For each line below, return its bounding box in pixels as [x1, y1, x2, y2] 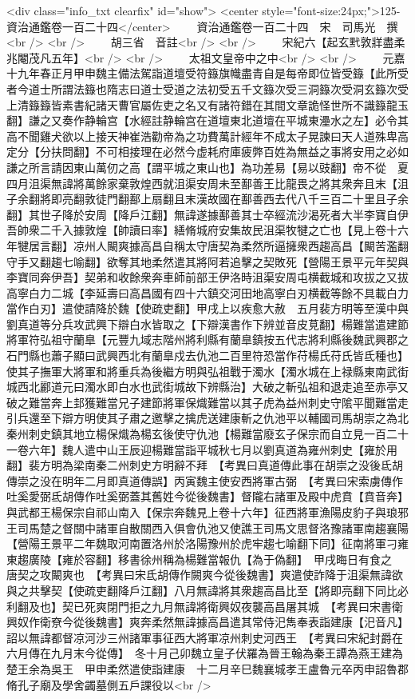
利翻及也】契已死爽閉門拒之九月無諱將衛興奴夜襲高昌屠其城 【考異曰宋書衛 [6, 597, 403, 614]
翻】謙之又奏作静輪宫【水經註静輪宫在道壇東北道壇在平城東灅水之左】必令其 [6, 112, 409, 129]
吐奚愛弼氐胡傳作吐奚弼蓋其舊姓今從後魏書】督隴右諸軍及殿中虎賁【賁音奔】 [6, 488, 409, 505]
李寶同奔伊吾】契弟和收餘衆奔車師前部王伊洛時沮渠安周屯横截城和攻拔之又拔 [6, 269, 409, 286]
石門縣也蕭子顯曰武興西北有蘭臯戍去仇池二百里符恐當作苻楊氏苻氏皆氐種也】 [6, 347, 409, 364]
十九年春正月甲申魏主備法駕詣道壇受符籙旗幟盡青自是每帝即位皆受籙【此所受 [6, 65, 409, 82]
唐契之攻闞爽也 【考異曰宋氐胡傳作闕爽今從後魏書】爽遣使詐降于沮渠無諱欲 [6, 566, 403, 583]
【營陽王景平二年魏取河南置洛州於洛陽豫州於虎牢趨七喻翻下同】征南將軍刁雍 [6, 535, 409, 552]
